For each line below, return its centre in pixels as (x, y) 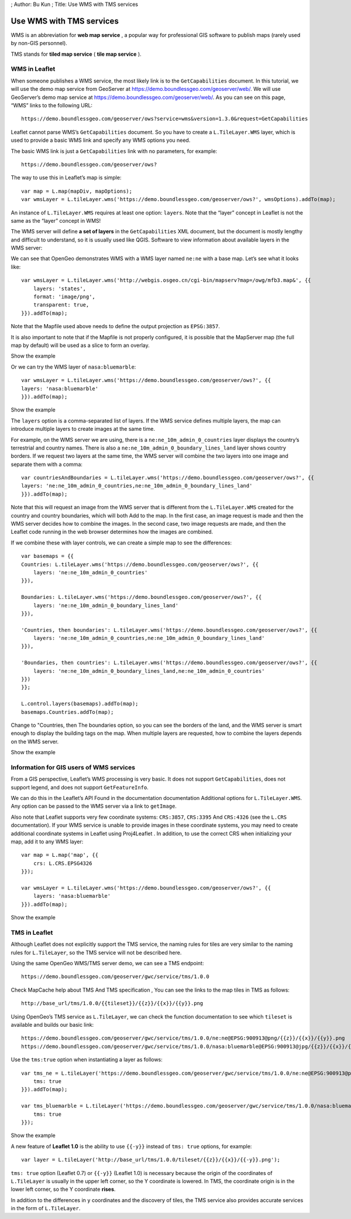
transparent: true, (61, 305)
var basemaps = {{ (48, 556)
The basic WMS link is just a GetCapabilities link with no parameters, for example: (114, 151)
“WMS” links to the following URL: (52, 105)
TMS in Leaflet (32, 932)
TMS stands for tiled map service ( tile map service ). (76, 54)
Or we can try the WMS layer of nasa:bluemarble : (73, 367)
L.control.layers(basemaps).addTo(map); (80, 704)
